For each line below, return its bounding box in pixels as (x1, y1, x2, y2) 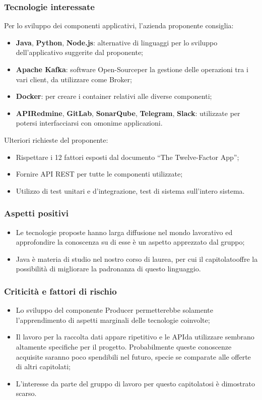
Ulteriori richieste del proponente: (4, 134, 108, 145)
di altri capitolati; (16, 361, 71, 372)
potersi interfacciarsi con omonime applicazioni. (16, 118, 163, 128)
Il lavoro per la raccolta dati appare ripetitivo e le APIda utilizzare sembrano (16, 331, 254, 342)
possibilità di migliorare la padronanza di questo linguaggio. (16, 263, 201, 274)
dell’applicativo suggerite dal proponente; (16, 47, 143, 58)
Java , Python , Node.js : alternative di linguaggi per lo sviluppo (16, 37, 218, 47)
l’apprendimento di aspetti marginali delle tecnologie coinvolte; (16, 314, 210, 325)
